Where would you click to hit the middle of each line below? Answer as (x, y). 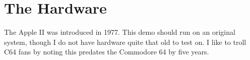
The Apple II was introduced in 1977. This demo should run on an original (120, 32)
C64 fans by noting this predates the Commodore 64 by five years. (107, 52)
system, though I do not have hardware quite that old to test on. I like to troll (125, 42)
